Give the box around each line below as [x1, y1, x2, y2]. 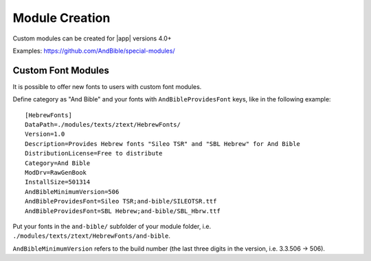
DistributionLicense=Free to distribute [25, 149, 163, 158]
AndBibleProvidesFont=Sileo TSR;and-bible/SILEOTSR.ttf [25, 197, 217, 206]
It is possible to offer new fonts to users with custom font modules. [12, 82, 202, 90]
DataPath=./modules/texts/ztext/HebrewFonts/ [25, 121, 181, 129]
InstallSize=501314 [25, 178, 91, 186]
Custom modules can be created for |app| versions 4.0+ [12, 34, 172, 42]
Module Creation [12, 10, 111, 25]
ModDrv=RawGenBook [25, 169, 87, 176]
